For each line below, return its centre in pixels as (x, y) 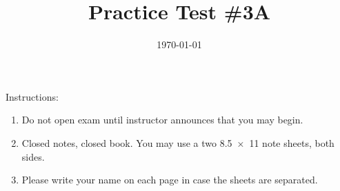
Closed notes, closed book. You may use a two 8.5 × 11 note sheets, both (178, 142)
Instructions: (32, 96)
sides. (33, 156)
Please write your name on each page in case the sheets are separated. (170, 180)
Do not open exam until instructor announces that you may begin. (162, 120)
